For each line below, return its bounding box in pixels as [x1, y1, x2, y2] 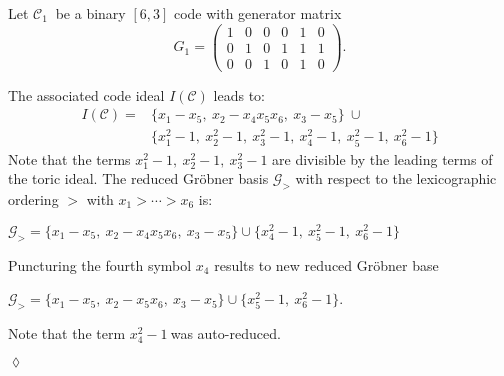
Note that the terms [8, 148, 131, 169]
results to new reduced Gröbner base [214, 254, 439, 275]
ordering [8, 189, 59, 210]
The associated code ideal [8, 84, 165, 105]
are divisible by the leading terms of [272, 148, 493, 169]
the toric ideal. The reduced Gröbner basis [8, 168, 269, 189]
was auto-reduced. [170, 322, 281, 343]
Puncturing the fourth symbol [8, 254, 192, 275]
